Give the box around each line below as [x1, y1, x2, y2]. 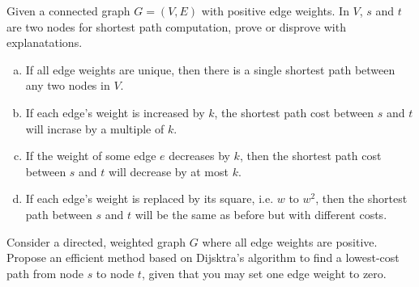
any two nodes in [25, 77, 110, 94]
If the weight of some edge [25, 147, 156, 164]
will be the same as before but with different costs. [135, 205, 387, 222]
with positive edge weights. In [201, 2, 349, 19]
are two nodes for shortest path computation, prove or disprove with [6, 18, 346, 35]
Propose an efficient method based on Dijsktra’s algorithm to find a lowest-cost [6, 249, 400, 266]
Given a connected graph [6, 2, 130, 19]
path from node [6, 264, 83, 281]
